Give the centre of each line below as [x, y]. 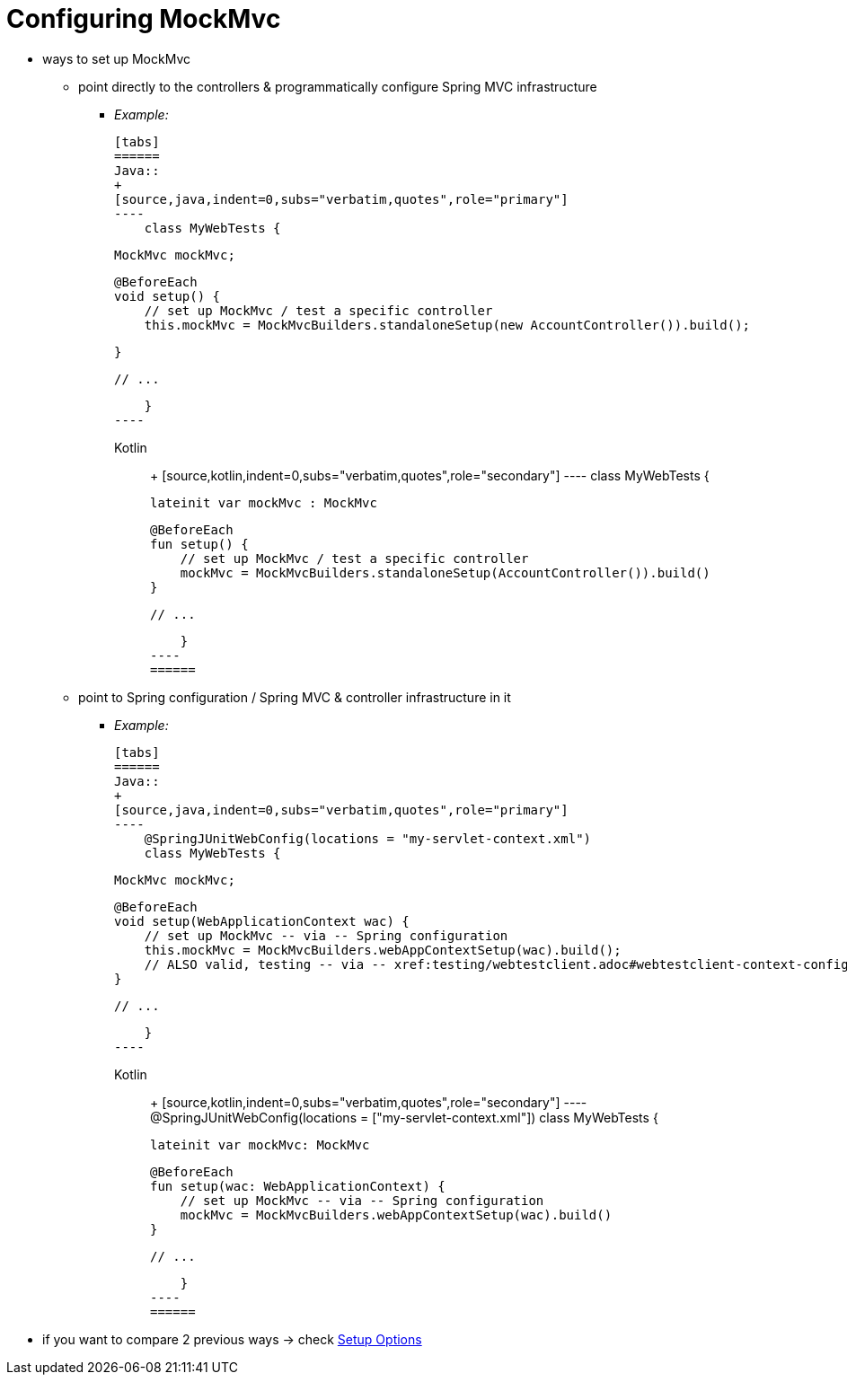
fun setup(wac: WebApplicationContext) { [298, 1186]
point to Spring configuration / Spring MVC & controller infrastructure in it [295, 697]
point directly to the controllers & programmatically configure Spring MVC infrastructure [338, 86]
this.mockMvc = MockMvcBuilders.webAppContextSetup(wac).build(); [383, 950]
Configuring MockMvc [144, 19]
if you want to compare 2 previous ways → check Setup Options [232, 1339]
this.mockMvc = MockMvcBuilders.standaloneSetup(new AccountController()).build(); [447, 325]
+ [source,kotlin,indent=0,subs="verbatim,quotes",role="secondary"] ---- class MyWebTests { [430, 475]
